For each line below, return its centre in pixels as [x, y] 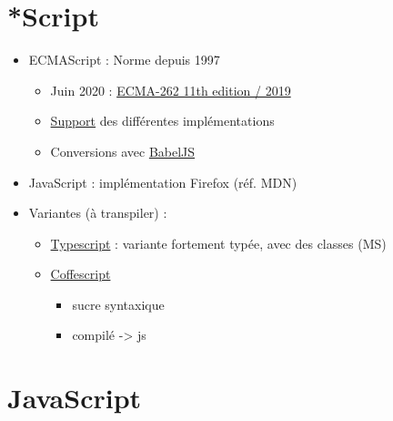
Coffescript [81, 274]
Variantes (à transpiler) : [98, 213]
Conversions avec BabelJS [123, 151]
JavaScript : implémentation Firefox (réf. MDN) [163, 182]
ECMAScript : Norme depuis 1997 [124, 60]
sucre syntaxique [118, 304]
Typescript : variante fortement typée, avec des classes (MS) [218, 243]
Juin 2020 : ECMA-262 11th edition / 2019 [171, 90]
